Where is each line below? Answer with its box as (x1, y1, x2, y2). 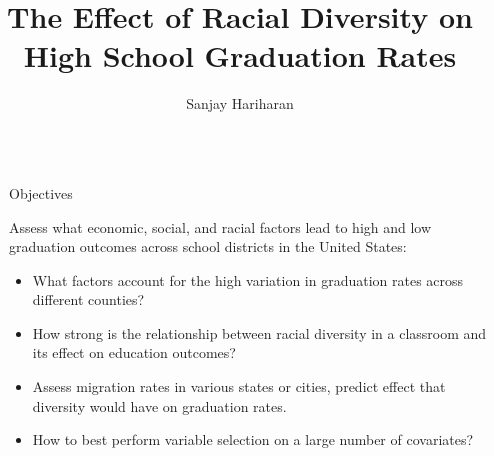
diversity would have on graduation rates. (32, 395, 287, 416)
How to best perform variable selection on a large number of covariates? (32, 429, 474, 450)
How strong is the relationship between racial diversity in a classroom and (32, 322, 487, 343)
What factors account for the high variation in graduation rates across (32, 269, 464, 290)
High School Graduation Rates (23, 35, 457, 76)
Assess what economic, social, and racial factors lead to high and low (9, 216, 432, 237)
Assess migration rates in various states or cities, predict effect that (32, 376, 446, 397)
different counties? (32, 289, 145, 310)
